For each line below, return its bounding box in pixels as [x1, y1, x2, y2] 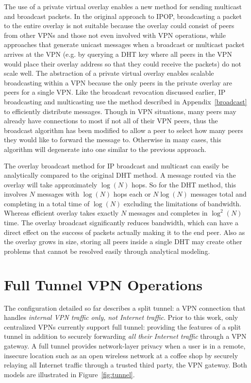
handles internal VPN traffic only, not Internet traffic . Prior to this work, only [4, 312, 238, 322]
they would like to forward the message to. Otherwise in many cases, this [4, 134, 221, 145]
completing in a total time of [4, 198, 90, 208]
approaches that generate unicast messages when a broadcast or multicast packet [4, 39, 245, 50]
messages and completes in [128, 208, 208, 218]
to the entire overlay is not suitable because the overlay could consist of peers [4, 20, 234, 31]
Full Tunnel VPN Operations [4, 274, 202, 294]
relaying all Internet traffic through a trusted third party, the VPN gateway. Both [4, 360, 247, 370]
